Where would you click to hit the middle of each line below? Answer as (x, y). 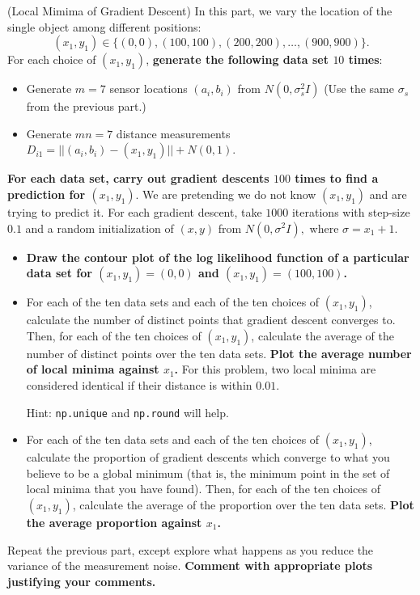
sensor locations (148, 89)
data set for (59, 273)
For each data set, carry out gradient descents (138, 178)
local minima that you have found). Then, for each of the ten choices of (204, 489)
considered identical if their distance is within (139, 384)
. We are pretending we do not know (226, 194)
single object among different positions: (104, 26)
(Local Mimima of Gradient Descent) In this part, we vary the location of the (200, 11)
